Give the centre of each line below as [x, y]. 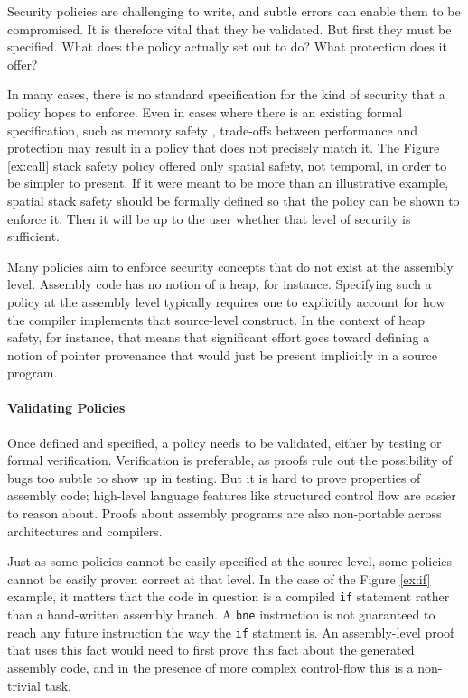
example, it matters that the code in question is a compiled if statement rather [229, 596]
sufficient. [34, 236]
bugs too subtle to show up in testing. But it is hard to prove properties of [214, 477]
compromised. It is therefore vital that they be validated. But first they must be [229, 28]
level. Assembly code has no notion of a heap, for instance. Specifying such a [220, 284]
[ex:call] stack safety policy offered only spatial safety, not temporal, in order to [227, 165]
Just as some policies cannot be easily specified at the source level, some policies [229, 561]
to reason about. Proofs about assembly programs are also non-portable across [225, 513]
